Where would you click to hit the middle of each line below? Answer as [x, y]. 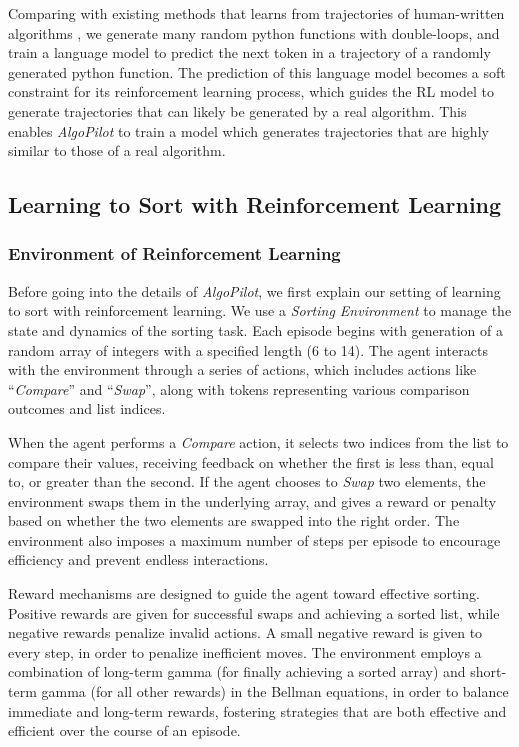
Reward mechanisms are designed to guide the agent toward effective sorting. [244, 593]
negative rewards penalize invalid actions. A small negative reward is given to [245, 632]
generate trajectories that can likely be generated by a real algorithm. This [237, 110]
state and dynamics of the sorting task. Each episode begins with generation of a [256, 329]
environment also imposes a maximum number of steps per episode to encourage [254, 539]
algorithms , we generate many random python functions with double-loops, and [254, 32]
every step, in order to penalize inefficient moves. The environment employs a [245, 651]
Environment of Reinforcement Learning [174, 253]
